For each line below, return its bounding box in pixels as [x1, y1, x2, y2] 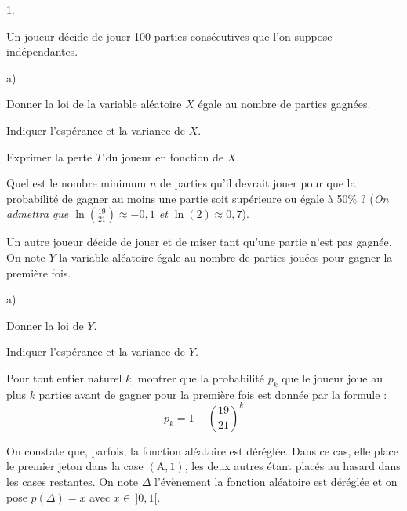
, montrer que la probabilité [131, 369, 264, 386]
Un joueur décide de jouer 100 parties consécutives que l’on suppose [6, 27, 333, 44]
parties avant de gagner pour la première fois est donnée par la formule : [38, 386, 387, 402]
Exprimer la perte [6, 148, 93, 165]
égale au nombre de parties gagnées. [198, 96, 371, 112]
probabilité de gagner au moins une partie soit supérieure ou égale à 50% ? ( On [6, 190, 389, 206]
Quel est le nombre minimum [6, 175, 147, 191]
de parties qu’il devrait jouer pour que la [159, 175, 356, 191]
